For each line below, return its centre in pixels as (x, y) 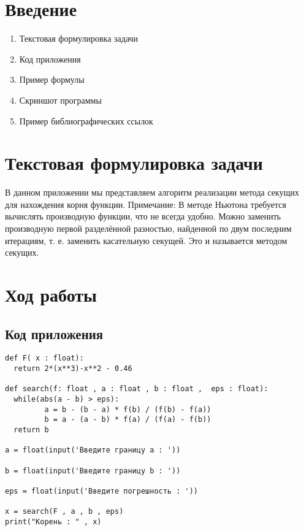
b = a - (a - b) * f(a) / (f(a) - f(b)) (128, 420)
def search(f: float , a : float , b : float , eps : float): (137, 389)
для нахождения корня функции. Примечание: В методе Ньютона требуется (146, 204)
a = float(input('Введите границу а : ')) (93, 450)
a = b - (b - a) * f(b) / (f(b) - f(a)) (128, 409)
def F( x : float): (44, 358)
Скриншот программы (60, 100)
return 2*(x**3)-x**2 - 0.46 (73, 369)
